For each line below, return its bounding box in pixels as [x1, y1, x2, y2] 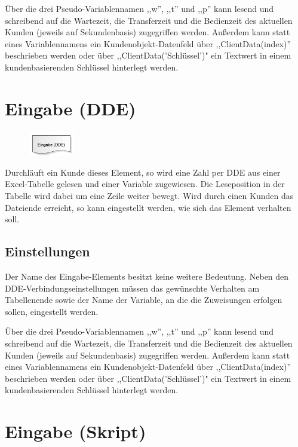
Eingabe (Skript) [5, 419, 146, 443]
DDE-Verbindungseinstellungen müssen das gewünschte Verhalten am [5, 281, 260, 294]
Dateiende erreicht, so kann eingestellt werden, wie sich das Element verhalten [5, 201, 291, 213]
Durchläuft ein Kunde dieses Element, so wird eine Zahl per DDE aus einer [5, 166, 281, 178]
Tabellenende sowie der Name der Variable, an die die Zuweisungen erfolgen [5, 293, 282, 306]
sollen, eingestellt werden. [5, 305, 99, 317]
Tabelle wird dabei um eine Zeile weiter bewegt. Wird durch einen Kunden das [5, 189, 294, 202]
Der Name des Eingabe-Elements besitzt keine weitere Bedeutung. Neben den [5, 270, 289, 283]
